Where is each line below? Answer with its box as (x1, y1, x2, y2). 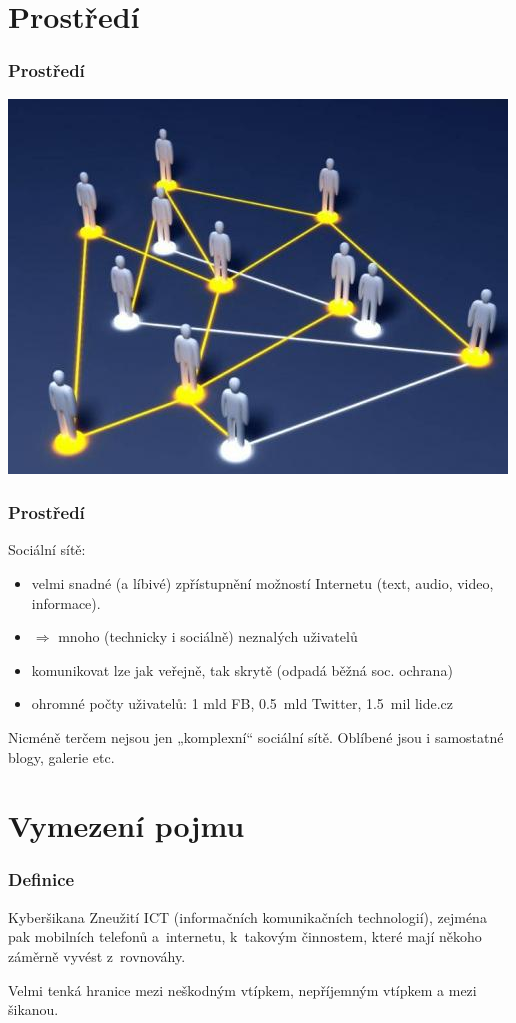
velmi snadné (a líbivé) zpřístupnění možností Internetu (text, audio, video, (31, 573, 494, 593)
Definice (8, 867, 75, 892)
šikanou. (8, 999, 59, 1020)
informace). (31, 592, 101, 613)
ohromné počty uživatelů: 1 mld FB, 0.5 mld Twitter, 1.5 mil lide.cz (31, 693, 454, 714)
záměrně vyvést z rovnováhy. (8, 945, 186, 966)
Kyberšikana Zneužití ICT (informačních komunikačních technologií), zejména (8, 906, 487, 927)
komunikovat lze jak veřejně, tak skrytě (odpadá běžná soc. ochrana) (31, 659, 453, 680)
